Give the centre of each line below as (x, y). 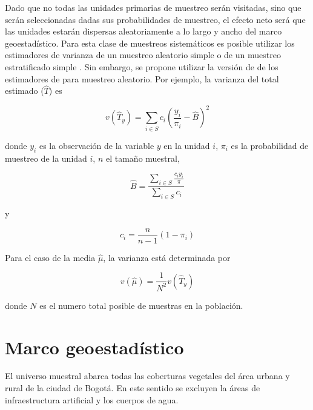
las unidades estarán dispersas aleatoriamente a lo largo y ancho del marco (143, 31)
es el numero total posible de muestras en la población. (141, 305)
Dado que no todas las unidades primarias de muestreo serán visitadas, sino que (153, 7)
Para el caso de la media (50, 257)
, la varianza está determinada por (167, 257)
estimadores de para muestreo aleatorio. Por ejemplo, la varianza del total (142, 78)
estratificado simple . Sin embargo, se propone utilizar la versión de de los (142, 66)
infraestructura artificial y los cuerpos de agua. (92, 399)
